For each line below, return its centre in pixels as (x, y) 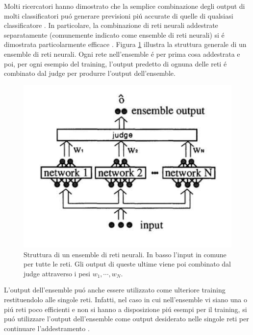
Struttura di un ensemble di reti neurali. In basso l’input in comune (125, 254)
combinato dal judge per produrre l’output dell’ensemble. (90, 73)
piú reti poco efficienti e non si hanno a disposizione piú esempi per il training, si (126, 309)
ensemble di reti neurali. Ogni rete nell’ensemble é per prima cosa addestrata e (122, 54)
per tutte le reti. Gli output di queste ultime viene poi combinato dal (127, 264)
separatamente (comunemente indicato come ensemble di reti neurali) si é (114, 34)
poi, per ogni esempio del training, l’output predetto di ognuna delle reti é (115, 63)
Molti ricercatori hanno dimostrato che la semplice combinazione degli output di (125, 6)
